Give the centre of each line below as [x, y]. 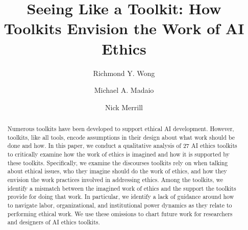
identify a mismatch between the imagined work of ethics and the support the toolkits [122, 188]
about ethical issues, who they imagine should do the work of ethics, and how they [117, 171]
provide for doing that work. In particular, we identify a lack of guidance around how [121, 197]
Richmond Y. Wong [124, 73]
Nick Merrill [124, 107]
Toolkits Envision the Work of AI [124, 28]
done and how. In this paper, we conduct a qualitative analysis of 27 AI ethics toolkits [122, 146]
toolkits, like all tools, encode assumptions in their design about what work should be [121, 137]
